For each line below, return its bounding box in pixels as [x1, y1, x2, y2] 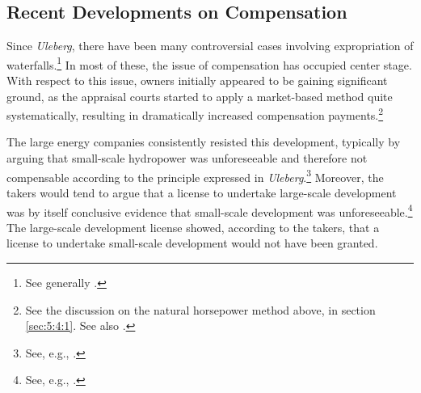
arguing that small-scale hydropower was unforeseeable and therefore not [6, 150, 368, 167]
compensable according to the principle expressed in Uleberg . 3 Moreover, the [6, 166, 384, 185]
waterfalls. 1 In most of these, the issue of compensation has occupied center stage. [6, 53, 412, 73]
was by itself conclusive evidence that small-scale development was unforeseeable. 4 [6, 201, 413, 220]
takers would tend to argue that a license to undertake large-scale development [6, 184, 397, 201]
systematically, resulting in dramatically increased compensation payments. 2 [6, 104, 384, 123]
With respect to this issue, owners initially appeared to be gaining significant [6, 72, 388, 89]
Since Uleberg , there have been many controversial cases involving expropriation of [6, 37, 414, 54]
